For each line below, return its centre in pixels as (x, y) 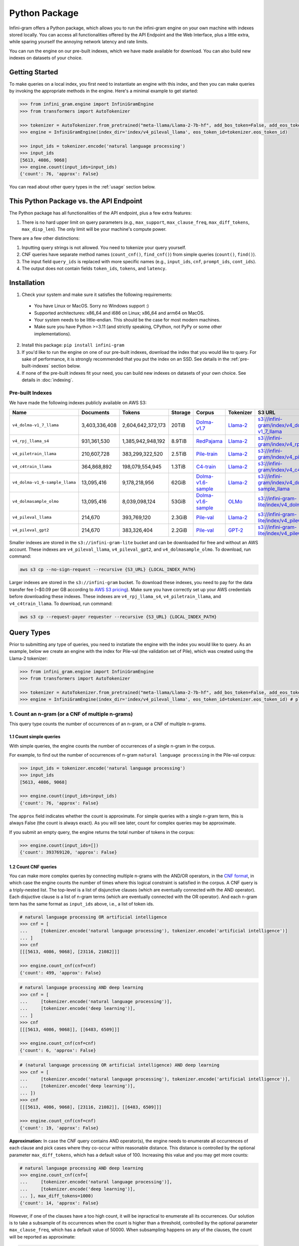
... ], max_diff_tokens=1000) (57, 1196)
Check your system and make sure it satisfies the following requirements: (97, 295)
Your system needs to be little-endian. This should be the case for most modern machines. (127, 320)
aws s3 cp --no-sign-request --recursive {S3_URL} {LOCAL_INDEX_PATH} (108, 570)
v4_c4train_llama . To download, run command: (61, 604)
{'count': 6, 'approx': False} (58, 1050)
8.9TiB (179, 441)
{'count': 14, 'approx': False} (59, 1203)
